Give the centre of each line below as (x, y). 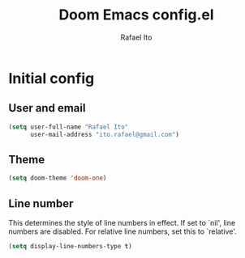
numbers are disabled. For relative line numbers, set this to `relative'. (122, 231)
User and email (47, 108)
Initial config (52, 78)
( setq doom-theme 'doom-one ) (58, 178)
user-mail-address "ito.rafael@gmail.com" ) (105, 134)
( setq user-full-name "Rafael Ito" (69, 127)
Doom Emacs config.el (136, 15)
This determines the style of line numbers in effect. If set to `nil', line (122, 223)
